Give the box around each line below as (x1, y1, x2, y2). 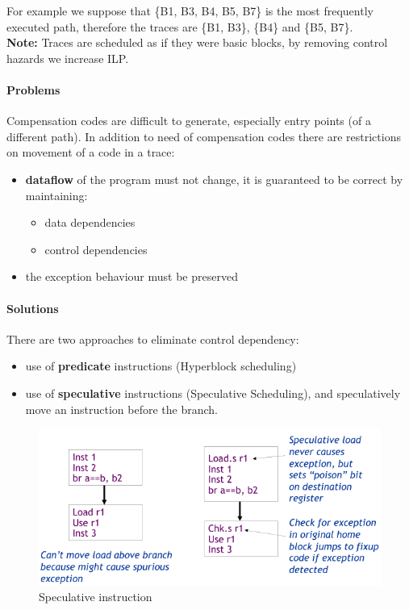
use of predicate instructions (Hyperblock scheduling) (25, 357, 297, 374)
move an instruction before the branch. (25, 400, 219, 417)
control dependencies (44, 240, 148, 257)
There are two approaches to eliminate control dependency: (6, 330, 299, 347)
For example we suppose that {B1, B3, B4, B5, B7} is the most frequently (6, 2, 374, 19)
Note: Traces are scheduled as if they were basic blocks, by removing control (6, 34, 388, 51)
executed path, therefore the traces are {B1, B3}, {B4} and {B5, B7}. (6, 18, 353, 35)
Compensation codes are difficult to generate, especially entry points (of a (6, 112, 371, 129)
